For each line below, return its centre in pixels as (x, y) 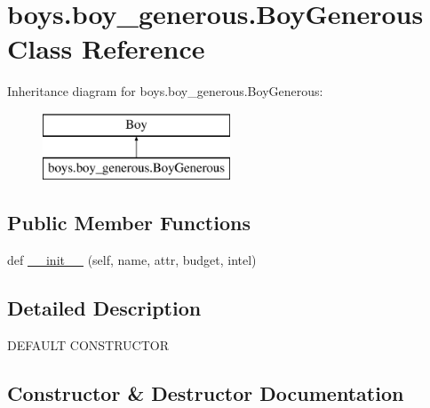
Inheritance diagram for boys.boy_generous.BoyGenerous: (165, 91)
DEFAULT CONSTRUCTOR (88, 345)
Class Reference (106, 48)
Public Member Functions (129, 223)
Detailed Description (104, 308)
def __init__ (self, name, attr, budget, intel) (132, 260)
